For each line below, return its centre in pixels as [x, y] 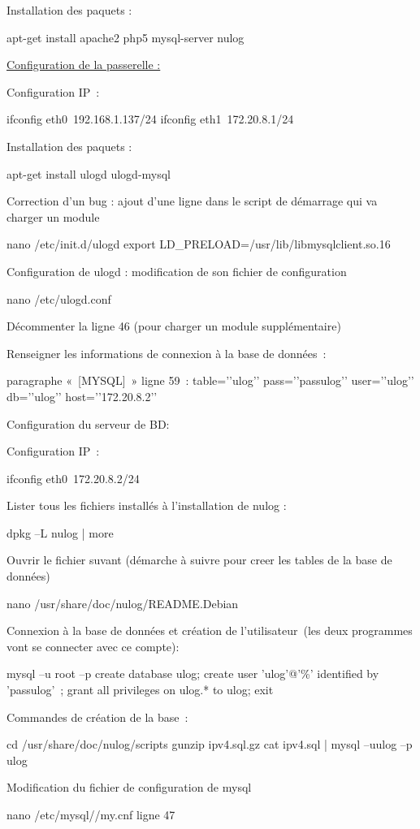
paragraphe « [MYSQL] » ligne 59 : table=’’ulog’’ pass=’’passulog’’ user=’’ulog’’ [210, 380]
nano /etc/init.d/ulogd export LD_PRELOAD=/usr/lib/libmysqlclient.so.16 [199, 244]
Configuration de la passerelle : [84, 65]
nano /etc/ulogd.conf [59, 298]
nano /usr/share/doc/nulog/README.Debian [123, 603]
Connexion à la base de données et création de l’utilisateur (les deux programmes [210, 630]
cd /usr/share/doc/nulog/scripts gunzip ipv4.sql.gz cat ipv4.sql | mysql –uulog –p [210, 744]
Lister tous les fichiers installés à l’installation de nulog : [147, 505]
